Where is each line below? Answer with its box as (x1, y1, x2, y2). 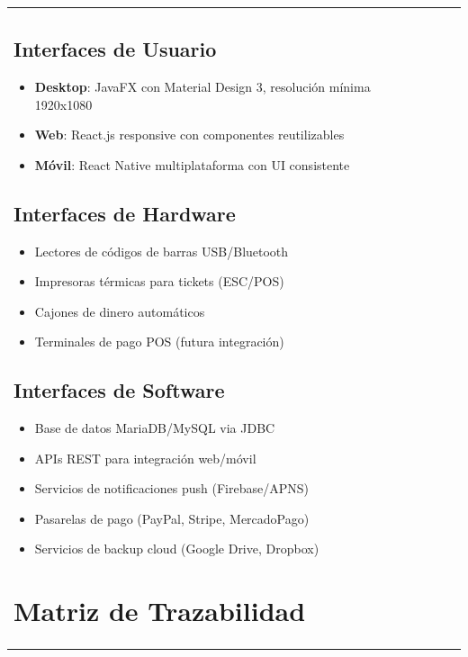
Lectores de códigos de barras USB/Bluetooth (34, 241, 289, 260)
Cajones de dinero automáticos (34, 301, 205, 320)
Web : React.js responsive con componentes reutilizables (34, 125, 345, 144)
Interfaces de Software (13, 376, 225, 404)
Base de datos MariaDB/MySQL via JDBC (34, 418, 275, 437)
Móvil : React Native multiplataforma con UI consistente (34, 155, 350, 174)
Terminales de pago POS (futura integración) (34, 332, 284, 351)
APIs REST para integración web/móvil (34, 448, 256, 467)
